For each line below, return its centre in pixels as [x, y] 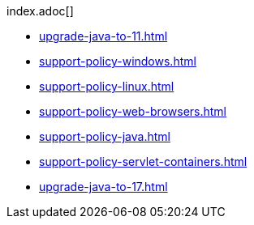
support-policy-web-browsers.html [133, 111]
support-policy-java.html [105, 136]
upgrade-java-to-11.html [103, 36]
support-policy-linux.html [107, 86]
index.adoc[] [40, 11]
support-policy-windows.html [118, 61]
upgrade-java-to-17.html [103, 187]
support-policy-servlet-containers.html [143, 161]
